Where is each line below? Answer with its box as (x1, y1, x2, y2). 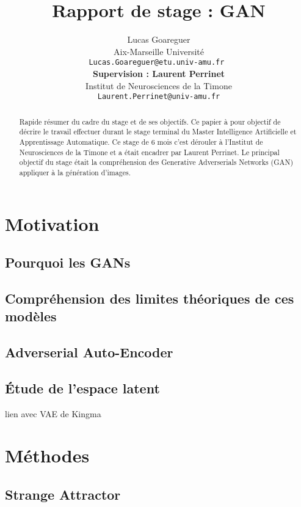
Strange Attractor (5, 485, 121, 504)
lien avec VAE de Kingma (5, 407, 101, 420)
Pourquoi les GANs (5, 253, 131, 272)
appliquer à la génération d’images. (19, 167, 131, 177)
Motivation (5, 211, 100, 236)
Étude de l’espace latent (5, 378, 160, 397)
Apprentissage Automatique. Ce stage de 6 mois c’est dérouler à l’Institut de (19, 136, 263, 147)
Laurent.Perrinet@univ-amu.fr (97, 92, 220, 101)
